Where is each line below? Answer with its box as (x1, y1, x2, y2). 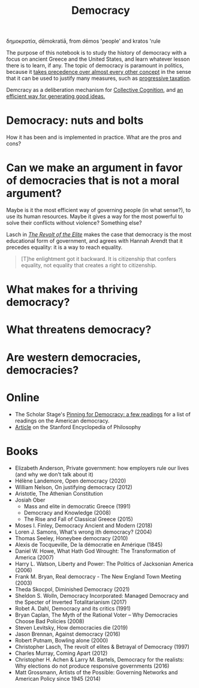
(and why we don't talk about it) (14, 470, 94, 478)
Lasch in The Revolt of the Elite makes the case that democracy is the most (6, 231, 192, 238)
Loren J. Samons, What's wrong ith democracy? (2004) (14, 528, 152, 535)
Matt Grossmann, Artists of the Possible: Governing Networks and (14, 668, 178, 676)
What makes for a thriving (6, 283, 138, 296)
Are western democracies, (6, 350, 141, 364)
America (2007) (14, 553, 54, 561)
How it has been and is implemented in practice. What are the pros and (6, 133, 182, 141)
